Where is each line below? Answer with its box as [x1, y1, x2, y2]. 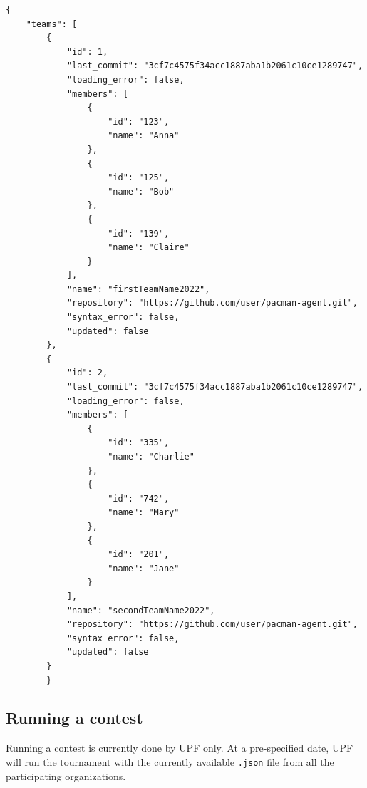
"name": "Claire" [108, 242, 190, 253]
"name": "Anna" [108, 130, 180, 141]
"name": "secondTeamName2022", [66, 605, 215, 616]
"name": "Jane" [108, 563, 180, 574]
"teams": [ [26, 19, 78, 29]
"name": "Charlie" [108, 452, 195, 462]
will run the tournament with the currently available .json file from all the [6, 754, 334, 769]
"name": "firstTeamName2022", [66, 284, 210, 294]
